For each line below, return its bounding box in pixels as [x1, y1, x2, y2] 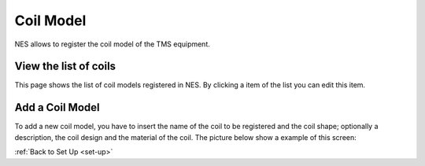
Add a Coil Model [14, 101, 100, 114]
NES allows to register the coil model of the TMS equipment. [14, 39, 210, 49]
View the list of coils [14, 60, 116, 73]
